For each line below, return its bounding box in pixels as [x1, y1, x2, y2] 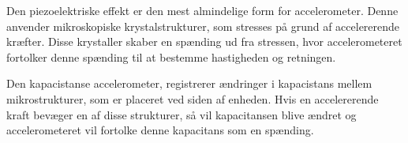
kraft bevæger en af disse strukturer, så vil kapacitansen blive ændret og [6, 106, 357, 122]
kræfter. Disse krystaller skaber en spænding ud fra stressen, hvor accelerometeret [6, 33, 402, 50]
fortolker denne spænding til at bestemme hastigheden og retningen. [6, 48, 336, 65]
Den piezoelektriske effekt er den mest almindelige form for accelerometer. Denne [6, 2, 399, 18]
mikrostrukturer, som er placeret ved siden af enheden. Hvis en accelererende [6, 90, 379, 107]
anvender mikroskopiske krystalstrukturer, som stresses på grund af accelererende [6, 17, 400, 34]
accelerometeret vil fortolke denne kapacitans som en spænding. [6, 122, 314, 138]
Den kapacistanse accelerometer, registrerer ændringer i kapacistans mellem [6, 75, 372, 92]
